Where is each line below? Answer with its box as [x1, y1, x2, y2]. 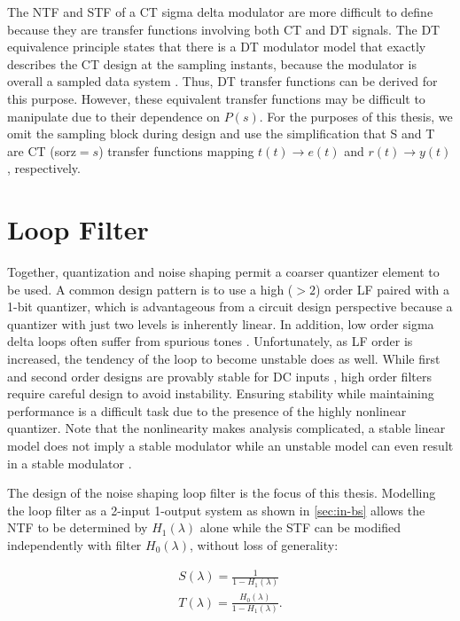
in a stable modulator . [7, 453, 132, 472]
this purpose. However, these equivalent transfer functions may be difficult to [7, 89, 425, 107]
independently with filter [7, 535, 142, 554]
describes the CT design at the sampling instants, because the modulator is [7, 54, 417, 73]
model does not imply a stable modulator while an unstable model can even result [7, 436, 454, 454]
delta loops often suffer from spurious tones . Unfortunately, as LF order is [7, 332, 413, 350]
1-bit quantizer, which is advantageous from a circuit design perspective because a [7, 297, 453, 316]
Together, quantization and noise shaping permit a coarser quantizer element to [7, 263, 440, 281]
